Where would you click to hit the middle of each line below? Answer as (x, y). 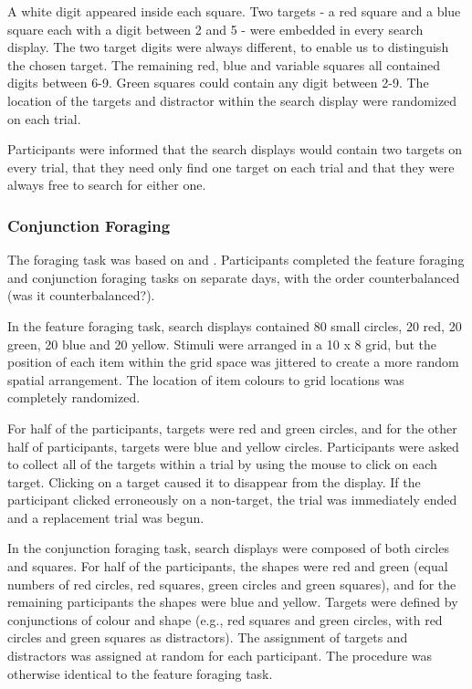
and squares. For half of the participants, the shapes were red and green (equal (228, 566)
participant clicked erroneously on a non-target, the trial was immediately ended (232, 500)
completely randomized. (74, 397)
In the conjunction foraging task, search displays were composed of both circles (228, 548)
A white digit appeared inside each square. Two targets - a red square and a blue (234, 11)
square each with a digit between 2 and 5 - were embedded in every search (215, 29)
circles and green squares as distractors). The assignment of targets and (208, 637)
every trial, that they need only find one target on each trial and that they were (231, 167)
